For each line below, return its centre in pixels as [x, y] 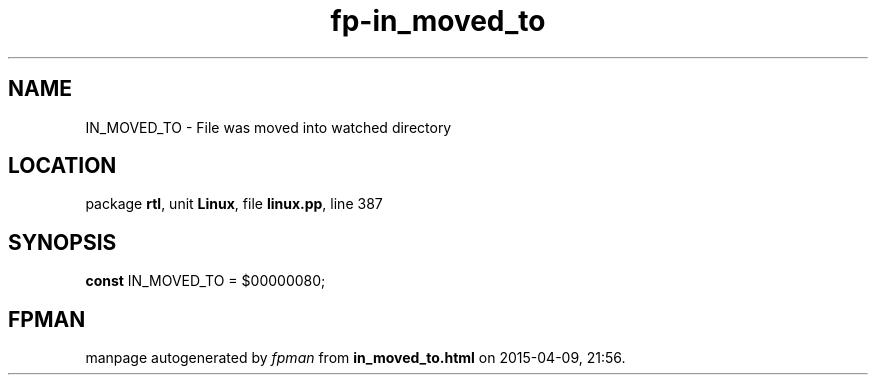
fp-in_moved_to [438, 21]
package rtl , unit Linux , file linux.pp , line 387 [234, 204]
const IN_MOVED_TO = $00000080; [205, 281]
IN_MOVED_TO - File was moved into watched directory [268, 127]
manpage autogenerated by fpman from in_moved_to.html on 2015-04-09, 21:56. [355, 358]
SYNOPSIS [62, 242]
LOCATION [62, 166]
